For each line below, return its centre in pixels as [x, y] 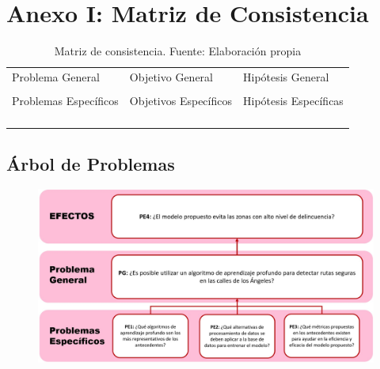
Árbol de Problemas [91, 163]
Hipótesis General [286, 76]
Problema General [56, 76]
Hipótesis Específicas [293, 101]
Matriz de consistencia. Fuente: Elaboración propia [178, 51]
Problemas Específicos [65, 101]
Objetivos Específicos [180, 101]
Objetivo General [171, 76]
